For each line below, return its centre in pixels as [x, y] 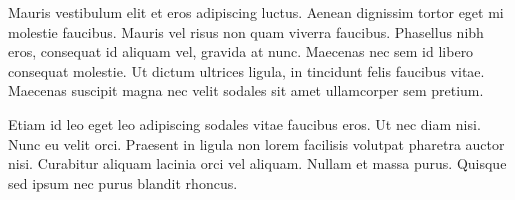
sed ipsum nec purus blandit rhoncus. [123, 182]
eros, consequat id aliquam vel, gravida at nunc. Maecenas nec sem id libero [241, 51]
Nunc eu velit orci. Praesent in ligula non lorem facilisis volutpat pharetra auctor [256, 143]
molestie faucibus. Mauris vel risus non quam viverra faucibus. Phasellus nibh [246, 31]
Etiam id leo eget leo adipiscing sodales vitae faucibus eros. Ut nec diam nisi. [244, 123]
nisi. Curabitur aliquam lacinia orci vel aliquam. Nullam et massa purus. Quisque [257, 163]
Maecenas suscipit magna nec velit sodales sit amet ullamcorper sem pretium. [246, 90]
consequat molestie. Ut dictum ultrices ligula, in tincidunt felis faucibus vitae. [246, 70]
